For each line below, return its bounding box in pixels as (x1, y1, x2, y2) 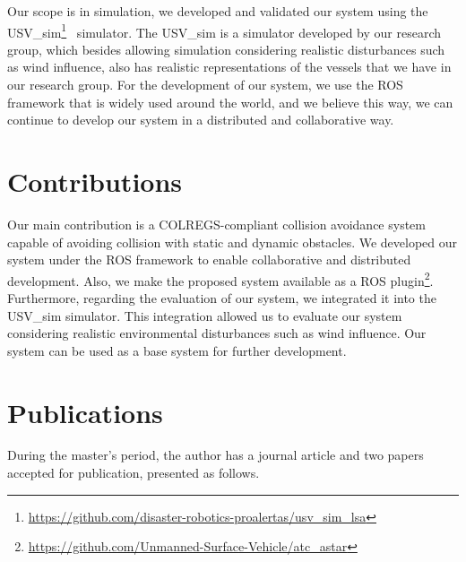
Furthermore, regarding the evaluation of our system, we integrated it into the (7, 288, 436, 307)
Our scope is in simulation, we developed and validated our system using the (7, 2, 428, 20)
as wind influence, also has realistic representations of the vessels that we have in (7, 57, 452, 76)
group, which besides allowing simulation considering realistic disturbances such (7, 39, 445, 58)
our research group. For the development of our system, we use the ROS (7, 75, 403, 94)
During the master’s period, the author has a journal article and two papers (7, 445, 424, 464)
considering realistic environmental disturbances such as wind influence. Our (7, 324, 427, 342)
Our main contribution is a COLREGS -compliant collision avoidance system (7, 214, 426, 233)
